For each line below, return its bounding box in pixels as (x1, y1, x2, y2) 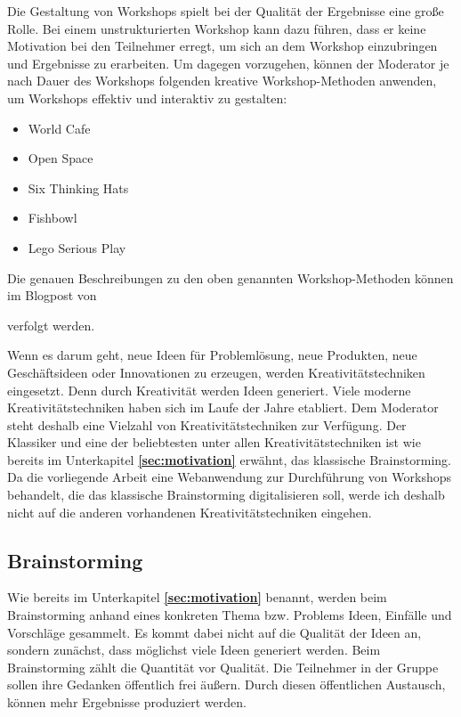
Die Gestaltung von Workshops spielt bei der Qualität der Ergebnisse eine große (7, 2, 444, 20)
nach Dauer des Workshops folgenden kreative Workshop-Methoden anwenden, (7, 71, 437, 90)
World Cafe (28, 118, 91, 137)
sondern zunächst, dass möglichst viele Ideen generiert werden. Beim (7, 640, 381, 659)
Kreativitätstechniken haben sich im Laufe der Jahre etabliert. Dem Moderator (7, 398, 439, 417)
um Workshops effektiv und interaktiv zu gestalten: (7, 88, 287, 107)
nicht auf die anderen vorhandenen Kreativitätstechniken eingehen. (7, 502, 372, 521)
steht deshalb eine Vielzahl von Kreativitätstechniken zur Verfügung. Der (7, 415, 407, 434)
